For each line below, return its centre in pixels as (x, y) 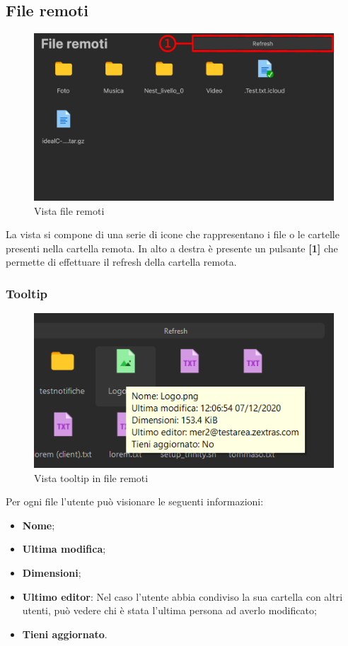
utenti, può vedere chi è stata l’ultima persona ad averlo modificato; (169, 610)
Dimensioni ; (52, 572)
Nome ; (39, 525)
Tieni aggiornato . (65, 634)
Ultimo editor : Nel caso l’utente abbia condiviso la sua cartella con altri (182, 596)
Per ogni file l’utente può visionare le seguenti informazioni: (135, 501)
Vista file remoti (69, 210)
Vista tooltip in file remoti (91, 477)
